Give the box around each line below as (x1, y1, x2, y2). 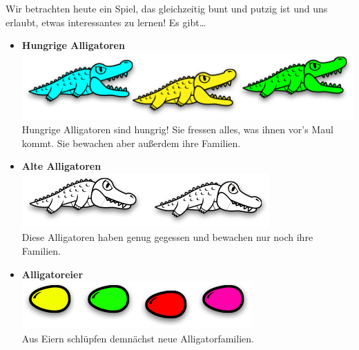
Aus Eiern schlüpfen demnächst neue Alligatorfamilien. (21, 331, 254, 345)
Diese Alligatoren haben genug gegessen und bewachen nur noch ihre (21, 230, 313, 244)
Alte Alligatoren (21, 159, 101, 173)
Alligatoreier (21, 266, 84, 281)
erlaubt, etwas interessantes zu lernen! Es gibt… (6, 14, 206, 29)
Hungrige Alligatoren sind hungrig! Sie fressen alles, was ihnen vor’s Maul (21, 122, 333, 137)
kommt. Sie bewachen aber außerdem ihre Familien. (21, 135, 241, 150)
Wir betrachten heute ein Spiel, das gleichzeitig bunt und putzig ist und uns (6, 1, 328, 15)
